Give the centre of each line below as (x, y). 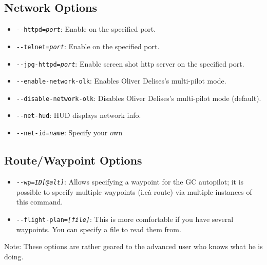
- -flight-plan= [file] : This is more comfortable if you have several (125, 219)
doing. (14, 256)
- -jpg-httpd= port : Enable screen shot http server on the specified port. (130, 63)
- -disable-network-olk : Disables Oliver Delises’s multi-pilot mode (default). (139, 98)
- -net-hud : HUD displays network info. (79, 115)
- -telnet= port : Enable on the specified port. (88, 46)
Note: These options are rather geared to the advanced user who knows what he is (133, 246)
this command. (40, 202)
